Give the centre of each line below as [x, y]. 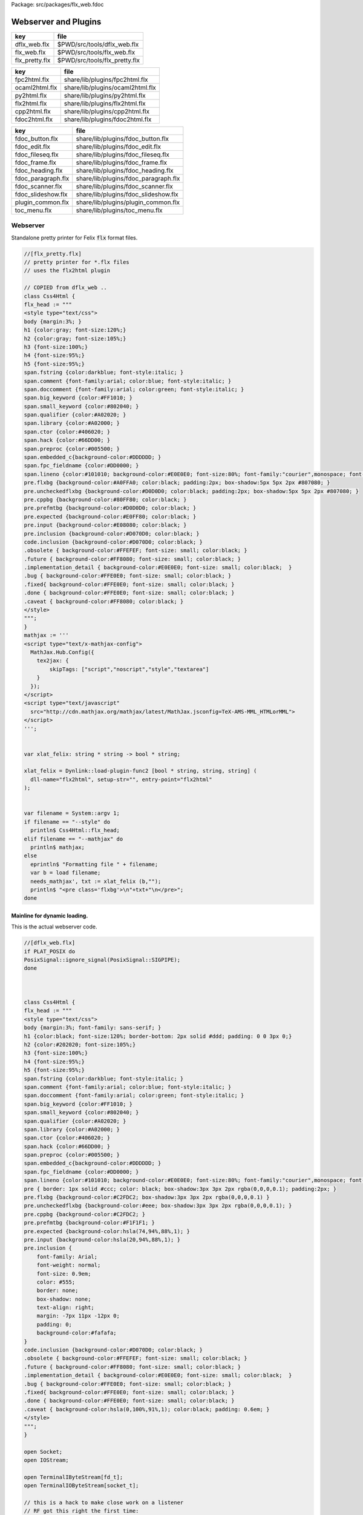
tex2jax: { [53, 661]
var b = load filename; [66, 873]
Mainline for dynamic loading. [50, 916]
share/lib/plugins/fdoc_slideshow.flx [127, 194]
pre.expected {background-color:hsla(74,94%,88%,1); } [107, 1231]
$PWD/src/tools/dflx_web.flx [98, 44]
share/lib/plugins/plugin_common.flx [128, 202]
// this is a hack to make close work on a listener [104, 1503]
